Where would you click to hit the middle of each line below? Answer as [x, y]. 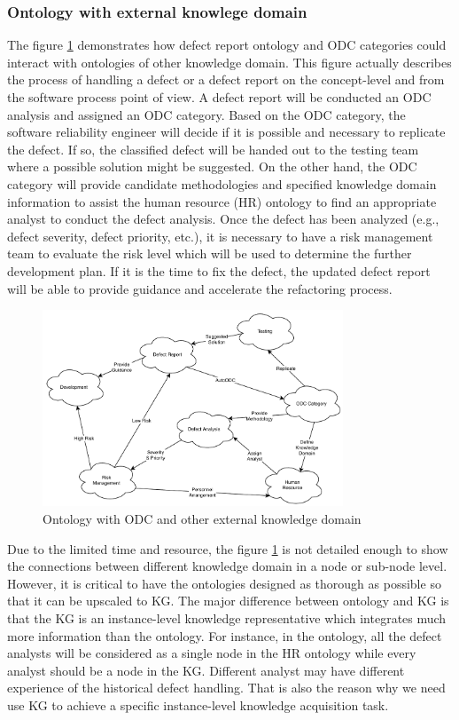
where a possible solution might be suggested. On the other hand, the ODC [212, 166]
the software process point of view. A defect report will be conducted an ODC [219, 97]
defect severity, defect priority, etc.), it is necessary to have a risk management [220, 236]
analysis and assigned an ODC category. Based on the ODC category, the [206, 114]
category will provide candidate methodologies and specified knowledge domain [222, 183]
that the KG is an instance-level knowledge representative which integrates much [227, 617]
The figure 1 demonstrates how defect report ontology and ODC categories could [227, 45]
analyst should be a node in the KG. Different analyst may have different [206, 670]
